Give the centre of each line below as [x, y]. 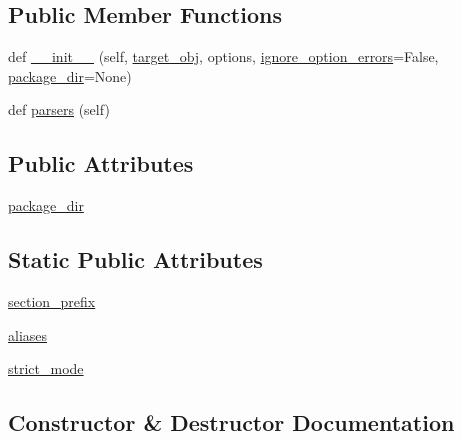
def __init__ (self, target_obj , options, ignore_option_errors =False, [223, 56]
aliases [28, 334]
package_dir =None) [70, 75]
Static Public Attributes [135, 259]
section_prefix [52, 300]
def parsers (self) [59, 109]
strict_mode [46, 368]
